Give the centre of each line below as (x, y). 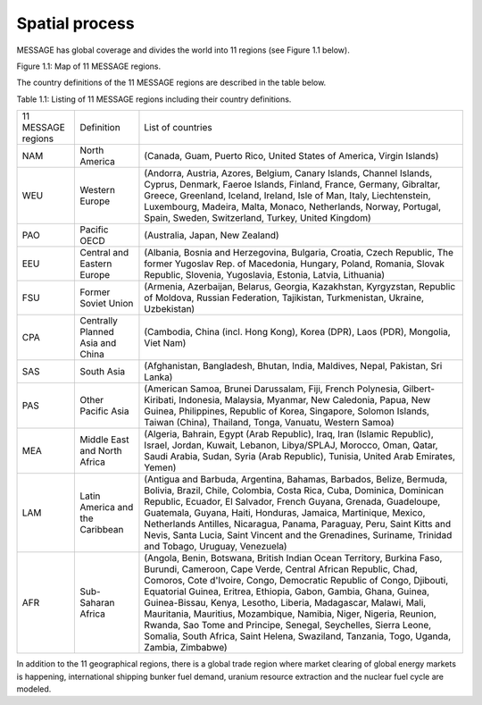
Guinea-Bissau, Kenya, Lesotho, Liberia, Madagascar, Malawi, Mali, (285, 603)
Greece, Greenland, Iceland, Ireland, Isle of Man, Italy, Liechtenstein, (288, 196)
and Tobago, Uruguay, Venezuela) (216, 547)
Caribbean (102, 530)
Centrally (99, 321)
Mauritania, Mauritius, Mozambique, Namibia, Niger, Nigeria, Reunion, (291, 614)
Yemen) (160, 467)
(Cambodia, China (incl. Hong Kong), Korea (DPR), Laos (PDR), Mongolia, (297, 332)
